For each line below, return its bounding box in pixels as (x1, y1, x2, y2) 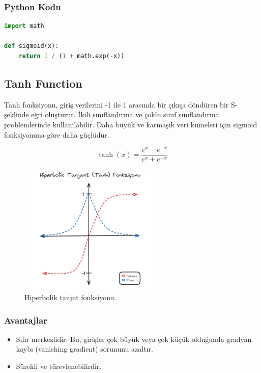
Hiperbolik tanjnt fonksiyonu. (24, 292, 117, 303)
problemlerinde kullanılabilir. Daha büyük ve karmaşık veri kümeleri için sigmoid (4, 119, 257, 129)
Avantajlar (4, 313, 47, 326)
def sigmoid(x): (4, 42, 59, 50)
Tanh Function (4, 75, 82, 91)
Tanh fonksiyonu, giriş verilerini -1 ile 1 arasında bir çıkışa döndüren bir (4, 99, 229, 110)
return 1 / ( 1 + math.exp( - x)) (18, 52, 125, 60)
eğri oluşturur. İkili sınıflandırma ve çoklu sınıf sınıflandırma (31, 109, 219, 120)
